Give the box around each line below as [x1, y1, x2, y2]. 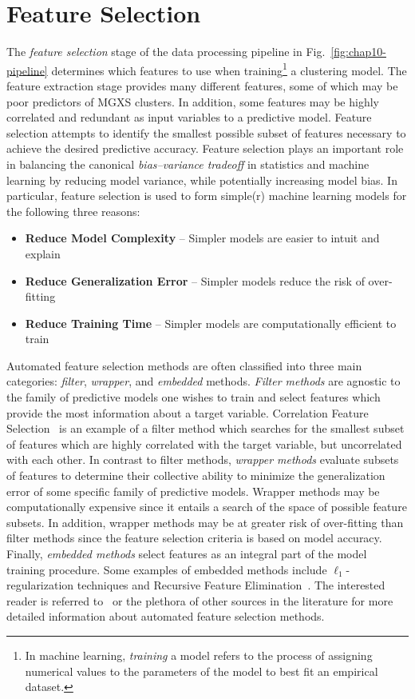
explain [25, 245, 61, 262]
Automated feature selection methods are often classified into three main [6, 357, 362, 373]
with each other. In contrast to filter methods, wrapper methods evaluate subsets [6, 451, 399, 468]
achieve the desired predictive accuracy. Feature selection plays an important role [6, 140, 404, 157]
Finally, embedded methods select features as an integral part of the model [6, 545, 367, 561]
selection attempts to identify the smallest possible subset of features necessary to [6, 124, 406, 141]
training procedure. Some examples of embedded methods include [6, 561, 327, 577]
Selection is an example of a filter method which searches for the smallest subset [6, 420, 405, 437]
